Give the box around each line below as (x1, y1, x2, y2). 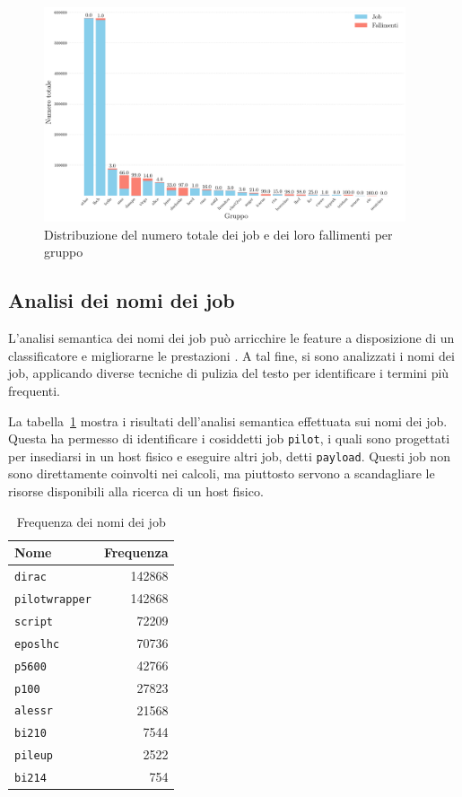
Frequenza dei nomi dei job (16, 512, 166, 530)
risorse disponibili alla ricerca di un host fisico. (8, 482, 264, 501)
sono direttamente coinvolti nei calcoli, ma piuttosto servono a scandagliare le (8, 464, 435, 483)
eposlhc (14, 637, 60, 651)
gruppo (44, 242, 83, 261)
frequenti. (8, 381, 61, 399)
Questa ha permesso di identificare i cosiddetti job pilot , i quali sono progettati (8, 429, 450, 448)
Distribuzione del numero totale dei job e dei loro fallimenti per (44, 224, 393, 243)
